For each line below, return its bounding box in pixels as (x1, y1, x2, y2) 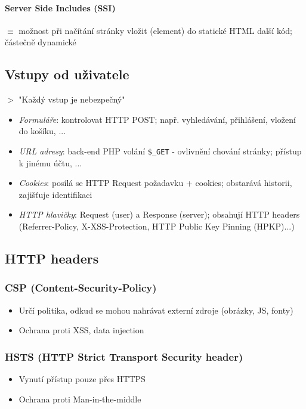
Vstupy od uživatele (5, 65, 129, 83)
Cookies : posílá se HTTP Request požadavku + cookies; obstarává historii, (18, 176, 292, 189)
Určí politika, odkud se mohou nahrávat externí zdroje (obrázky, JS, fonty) (18, 303, 293, 316)
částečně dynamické (5, 36, 76, 48)
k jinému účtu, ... (18, 156, 82, 169)
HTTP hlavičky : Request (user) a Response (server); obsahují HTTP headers (18, 208, 300, 221)
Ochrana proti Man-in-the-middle (18, 392, 141, 405)
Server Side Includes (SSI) (5, 1, 116, 14)
